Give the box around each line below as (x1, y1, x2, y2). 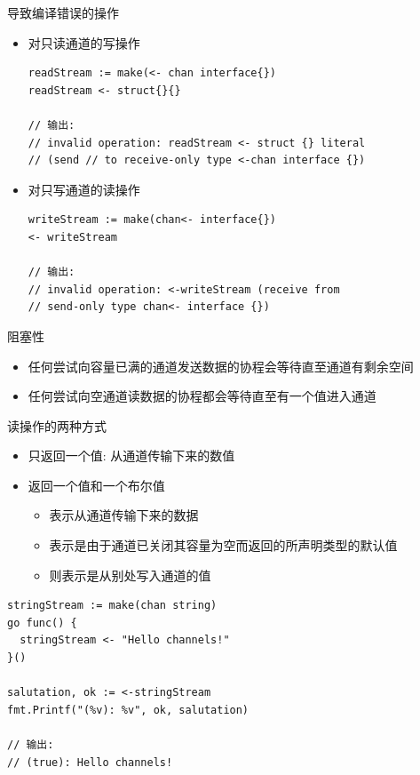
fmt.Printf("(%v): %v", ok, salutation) (7, 703, 250, 716)
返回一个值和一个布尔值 (28, 475, 165, 494)
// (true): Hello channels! (7, 755, 173, 769)
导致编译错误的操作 (7, 4, 119, 21)
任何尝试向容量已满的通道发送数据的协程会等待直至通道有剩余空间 (28, 356, 414, 375)
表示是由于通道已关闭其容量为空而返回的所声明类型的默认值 (49, 536, 398, 555)
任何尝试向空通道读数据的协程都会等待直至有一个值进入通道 (28, 387, 376, 405)
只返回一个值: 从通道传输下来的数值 (28, 446, 235, 465)
